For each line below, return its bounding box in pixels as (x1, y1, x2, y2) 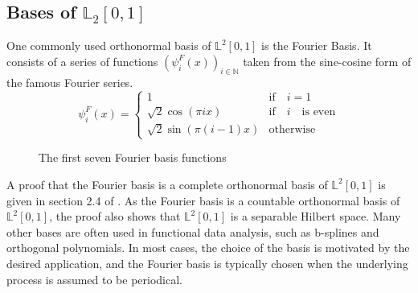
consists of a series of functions (6, 52, 158, 69)
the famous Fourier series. (6, 73, 133, 90)
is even (301, 106, 336, 118)
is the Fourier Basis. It (261, 37, 372, 54)
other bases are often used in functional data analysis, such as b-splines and (6, 223, 379, 240)
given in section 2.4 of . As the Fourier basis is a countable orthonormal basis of (6, 192, 400, 208)
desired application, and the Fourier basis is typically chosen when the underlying (6, 254, 408, 271)
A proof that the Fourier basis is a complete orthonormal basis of (6, 175, 328, 192)
